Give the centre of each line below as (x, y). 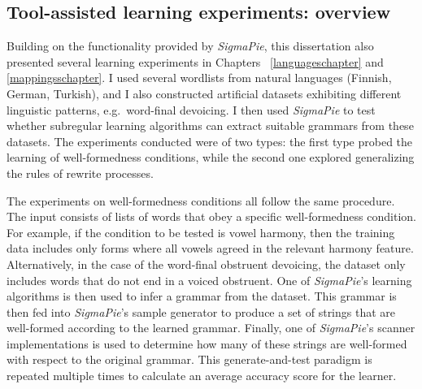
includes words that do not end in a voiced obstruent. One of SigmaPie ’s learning (209, 280)
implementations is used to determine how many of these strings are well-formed (207, 343)
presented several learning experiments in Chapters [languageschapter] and (195, 61)
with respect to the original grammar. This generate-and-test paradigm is (189, 359)
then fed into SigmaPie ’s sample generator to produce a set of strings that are (201, 311)
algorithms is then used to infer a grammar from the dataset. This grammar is (202, 296)
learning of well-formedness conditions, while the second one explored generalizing (211, 157)
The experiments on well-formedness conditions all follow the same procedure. (201, 200)
